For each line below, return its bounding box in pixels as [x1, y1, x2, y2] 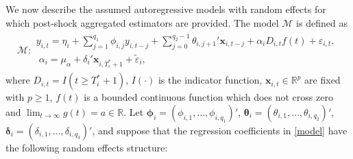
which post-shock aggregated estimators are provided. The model [5, 15, 279, 29]
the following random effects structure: [5, 140, 168, 154]
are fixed [304, 73, 341, 87]
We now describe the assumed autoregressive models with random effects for [5, 2, 326, 16]
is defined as [296, 15, 348, 29]
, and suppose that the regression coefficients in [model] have [92, 123, 348, 137]
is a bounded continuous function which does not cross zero [84, 90, 333, 104]
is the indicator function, [158, 73, 263, 87]
